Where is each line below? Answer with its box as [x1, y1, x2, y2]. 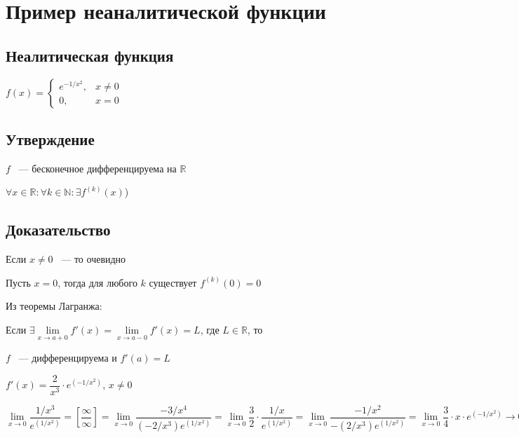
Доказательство [6, 219, 111, 240]
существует [149, 275, 197, 289]
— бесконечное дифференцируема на [18, 160, 177, 175]
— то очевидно [61, 252, 126, 266]
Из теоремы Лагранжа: [6, 299, 102, 313]
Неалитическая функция [6, 44, 174, 66]
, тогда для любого [58, 275, 137, 289]
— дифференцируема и [18, 350, 117, 365]
